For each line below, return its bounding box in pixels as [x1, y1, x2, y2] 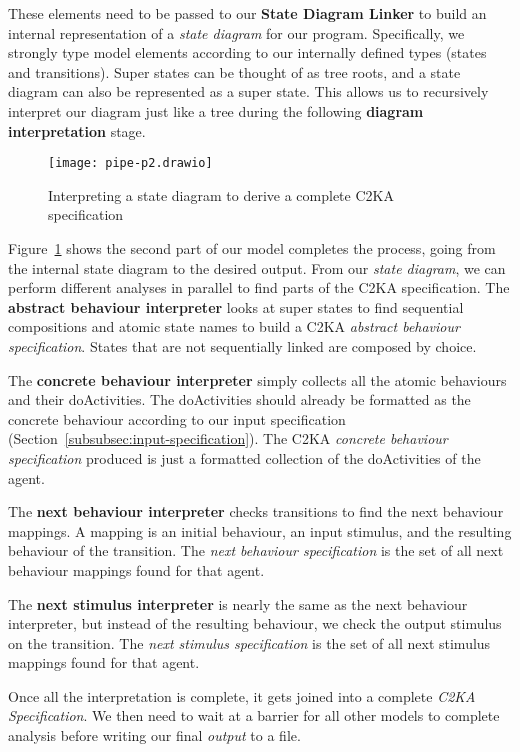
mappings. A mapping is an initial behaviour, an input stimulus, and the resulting [8, 520, 512, 541]
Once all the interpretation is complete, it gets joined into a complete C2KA [8, 685, 476, 706]
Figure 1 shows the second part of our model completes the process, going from [8, 238, 496, 258]
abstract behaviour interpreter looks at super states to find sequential [8, 296, 464, 317]
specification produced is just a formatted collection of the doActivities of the [8, 447, 481, 468]
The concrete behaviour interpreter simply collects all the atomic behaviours [8, 369, 507, 390]
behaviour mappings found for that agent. [8, 559, 265, 580]
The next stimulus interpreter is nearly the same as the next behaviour [8, 593, 468, 614]
